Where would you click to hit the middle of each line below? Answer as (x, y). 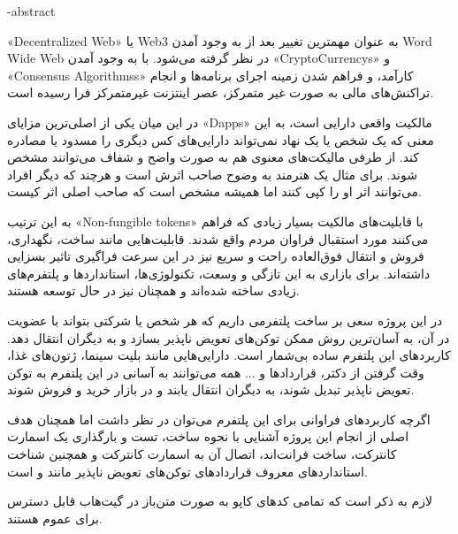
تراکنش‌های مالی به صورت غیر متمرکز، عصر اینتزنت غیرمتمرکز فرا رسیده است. (221, 92)
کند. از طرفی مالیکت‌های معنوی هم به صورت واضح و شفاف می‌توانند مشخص (213, 157)
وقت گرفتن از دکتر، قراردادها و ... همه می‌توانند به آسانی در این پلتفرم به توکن (216, 372)
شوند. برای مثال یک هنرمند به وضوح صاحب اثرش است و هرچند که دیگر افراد (212, 174)
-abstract (31, 11)
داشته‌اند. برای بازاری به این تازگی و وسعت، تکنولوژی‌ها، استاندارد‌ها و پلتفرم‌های (219, 273)
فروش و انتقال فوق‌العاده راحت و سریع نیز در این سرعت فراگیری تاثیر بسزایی (216, 256)
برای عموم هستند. (55, 518)
